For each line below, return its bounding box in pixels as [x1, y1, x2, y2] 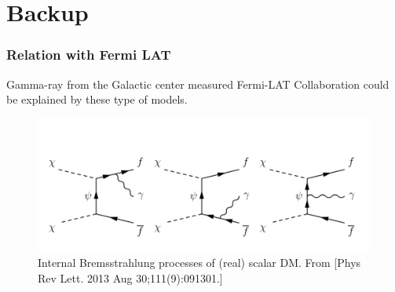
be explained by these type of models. [6, 91, 188, 108]
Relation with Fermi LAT [6, 45, 171, 64]
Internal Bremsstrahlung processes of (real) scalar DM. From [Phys [38, 254, 361, 271]
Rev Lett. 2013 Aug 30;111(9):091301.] [38, 269, 223, 286]
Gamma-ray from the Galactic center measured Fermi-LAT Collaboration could [6, 75, 390, 92]
